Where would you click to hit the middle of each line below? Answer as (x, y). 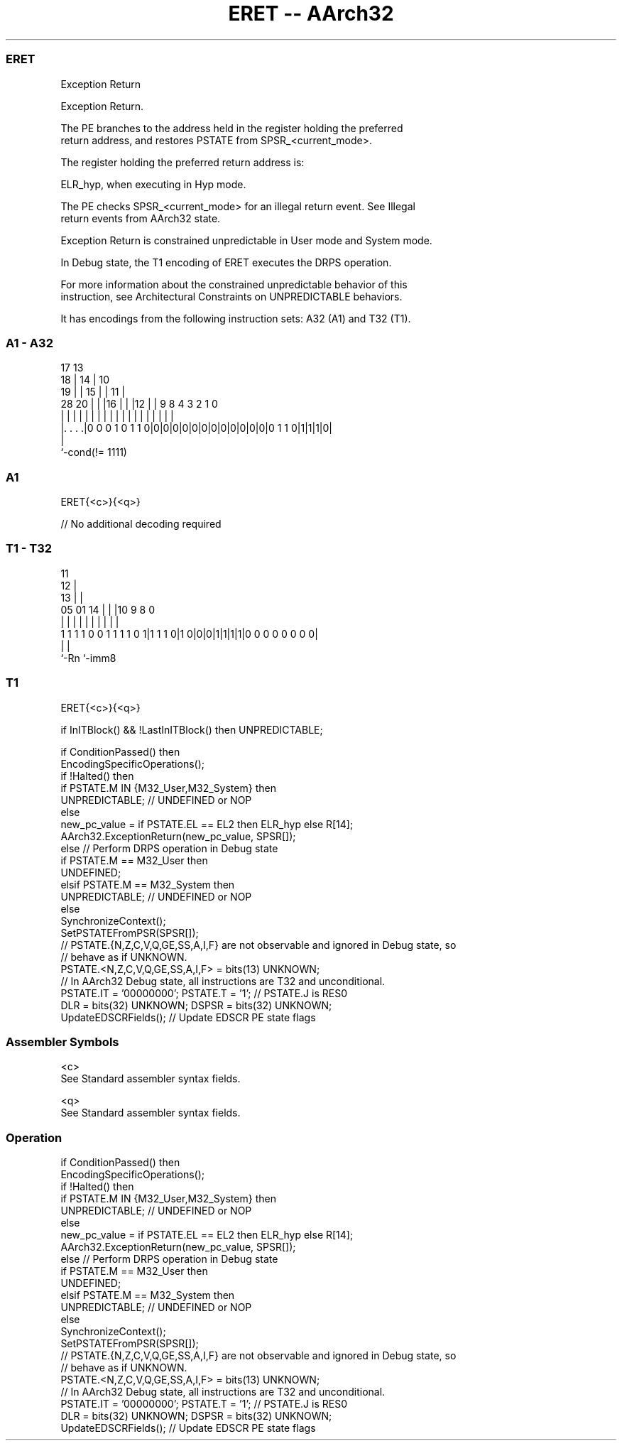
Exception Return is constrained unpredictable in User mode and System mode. (246, 240)
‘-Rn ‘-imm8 (88, 658)
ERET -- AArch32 (311, 13)
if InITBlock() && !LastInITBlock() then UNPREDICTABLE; (192, 729)
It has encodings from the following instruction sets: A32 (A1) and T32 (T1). (236, 318)
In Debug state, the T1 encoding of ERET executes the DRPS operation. (226, 262)
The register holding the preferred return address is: (182, 162)
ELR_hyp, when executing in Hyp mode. (153, 184)
